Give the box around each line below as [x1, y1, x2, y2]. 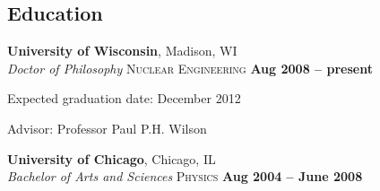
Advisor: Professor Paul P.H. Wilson [7, 118, 207, 137]
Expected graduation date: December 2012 [7, 89, 241, 108]
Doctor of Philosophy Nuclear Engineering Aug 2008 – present [7, 58, 373, 77]
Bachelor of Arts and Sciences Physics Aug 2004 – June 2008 [7, 167, 363, 186]
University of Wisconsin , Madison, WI [7, 41, 237, 60]
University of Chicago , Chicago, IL [7, 149, 216, 168]
